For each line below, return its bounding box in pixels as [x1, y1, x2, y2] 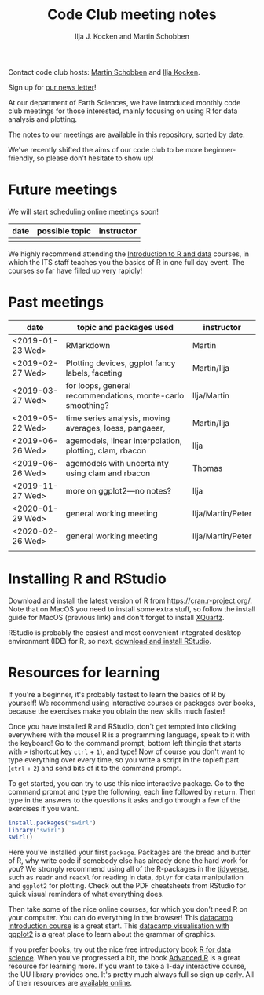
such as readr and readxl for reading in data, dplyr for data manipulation [8, 872, 244, 882]
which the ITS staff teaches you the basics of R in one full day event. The [8, 257, 245, 266]
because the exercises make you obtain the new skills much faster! [8, 706, 225, 716]
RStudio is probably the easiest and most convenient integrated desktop [8, 627, 242, 637]
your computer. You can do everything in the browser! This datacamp [8, 913, 233, 923]
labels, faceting [65, 367, 123, 378]
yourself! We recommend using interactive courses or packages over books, [8, 698, 255, 707]
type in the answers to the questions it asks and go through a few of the [8, 795, 241, 805]
